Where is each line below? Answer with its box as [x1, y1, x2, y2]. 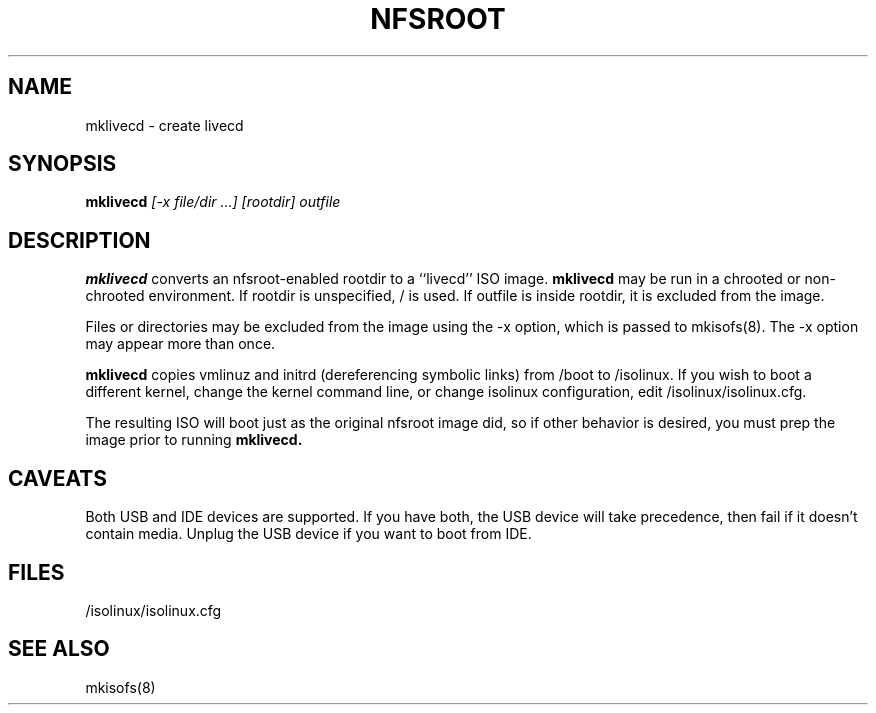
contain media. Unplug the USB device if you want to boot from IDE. [85, 525, 532, 543]
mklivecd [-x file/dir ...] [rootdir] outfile [85, 193, 341, 211]
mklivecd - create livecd [85, 116, 244, 134]
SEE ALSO [8, 636, 110, 662]
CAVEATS [8, 465, 107, 491]
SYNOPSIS [8, 151, 117, 177]
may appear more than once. [85, 335, 276, 353]
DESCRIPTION [8, 227, 151, 253]
